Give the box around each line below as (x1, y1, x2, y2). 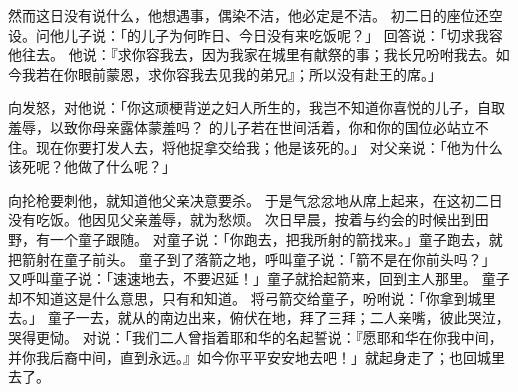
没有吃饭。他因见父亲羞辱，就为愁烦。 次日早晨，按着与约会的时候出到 (8, 209, 475, 230)
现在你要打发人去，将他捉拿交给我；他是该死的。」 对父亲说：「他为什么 (35, 136, 503, 157)
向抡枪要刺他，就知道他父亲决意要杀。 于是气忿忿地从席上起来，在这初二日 (8, 189, 503, 210)
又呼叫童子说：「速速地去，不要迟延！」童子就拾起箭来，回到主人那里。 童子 (8, 268, 510, 289)
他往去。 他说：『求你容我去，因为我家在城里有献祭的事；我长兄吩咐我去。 (8, 44, 496, 65)
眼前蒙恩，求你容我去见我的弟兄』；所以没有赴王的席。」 (77, 63, 442, 84)
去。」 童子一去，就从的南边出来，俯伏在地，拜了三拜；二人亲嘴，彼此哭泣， (8, 307, 510, 328)
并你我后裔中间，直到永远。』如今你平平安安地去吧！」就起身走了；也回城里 (8, 346, 505, 367)
